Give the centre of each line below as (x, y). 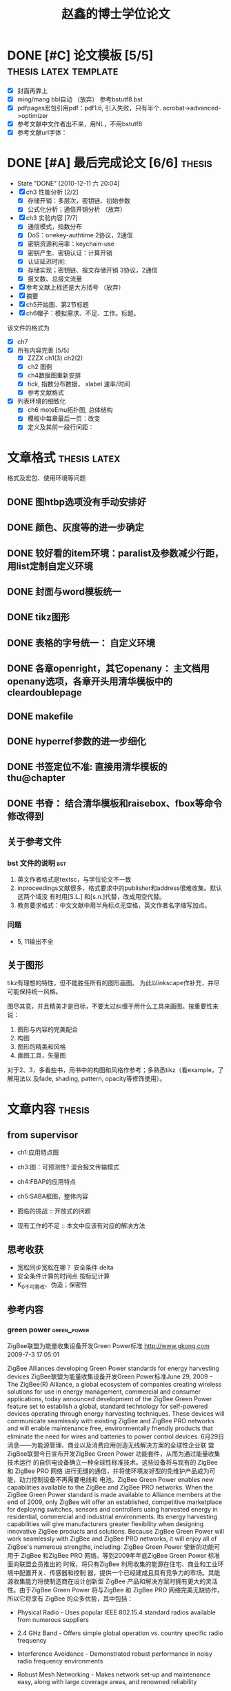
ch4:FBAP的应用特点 (47, 1182)
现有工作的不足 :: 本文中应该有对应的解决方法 (81, 1226)
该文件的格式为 (28, 328)
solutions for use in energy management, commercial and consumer (104, 1392)
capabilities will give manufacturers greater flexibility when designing (106, 1524)
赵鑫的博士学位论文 (115, 14)
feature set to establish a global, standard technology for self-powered (108, 1406)
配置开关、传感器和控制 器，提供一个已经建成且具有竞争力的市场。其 (117, 1572)
